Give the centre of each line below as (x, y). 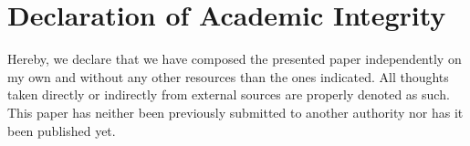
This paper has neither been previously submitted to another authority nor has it (235, 112)
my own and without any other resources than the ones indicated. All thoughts (228, 76)
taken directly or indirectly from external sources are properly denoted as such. (229, 94)
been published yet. (62, 130)
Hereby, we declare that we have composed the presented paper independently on (235, 59)
